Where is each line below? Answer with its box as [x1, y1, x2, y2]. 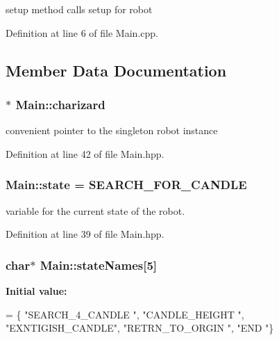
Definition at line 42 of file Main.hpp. [6, 146, 164, 161]
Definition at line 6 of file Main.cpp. [6, 25, 158, 40]
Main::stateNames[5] [40, 256, 158, 273]
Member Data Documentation [6, 59, 227, 81]
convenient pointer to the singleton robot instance [6, 123, 218, 138]
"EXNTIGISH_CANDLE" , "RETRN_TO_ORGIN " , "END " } [6, 321, 274, 335]
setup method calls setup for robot [6, 2, 153, 16]
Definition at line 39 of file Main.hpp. [6, 227, 164, 241]
